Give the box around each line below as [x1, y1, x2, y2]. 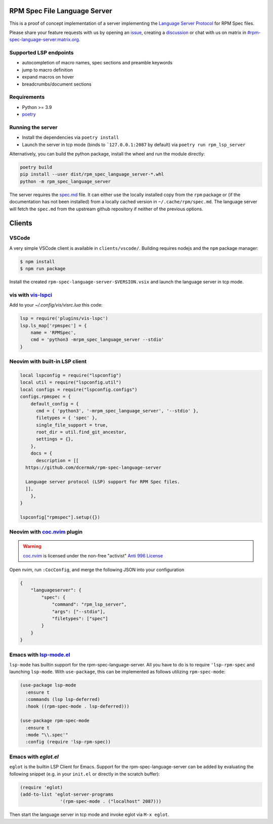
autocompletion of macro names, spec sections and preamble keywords [22, 60, 173, 66]
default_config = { [30, 401, 79, 406]
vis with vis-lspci [9, 291, 53, 298]
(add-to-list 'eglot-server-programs [20, 791, 114, 797]
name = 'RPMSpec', [30, 330, 76, 335]
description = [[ [36, 458, 79, 463]
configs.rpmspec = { [20, 394, 71, 400]
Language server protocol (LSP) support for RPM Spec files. [25, 479, 180, 484]
